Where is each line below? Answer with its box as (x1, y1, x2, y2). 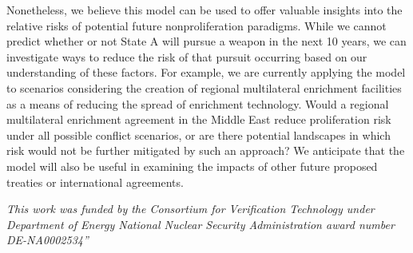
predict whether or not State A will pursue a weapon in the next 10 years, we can (6, 33, 407, 49)
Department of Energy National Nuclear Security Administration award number (6, 215, 395, 232)
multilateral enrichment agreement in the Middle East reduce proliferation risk (6, 111, 391, 128)
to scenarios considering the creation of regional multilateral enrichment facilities (6, 79, 402, 96)
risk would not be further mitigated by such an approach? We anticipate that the (6, 142, 405, 159)
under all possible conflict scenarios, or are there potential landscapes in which (6, 126, 391, 143)
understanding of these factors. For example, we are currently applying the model (6, 64, 406, 81)
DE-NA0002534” (6, 231, 89, 248)
